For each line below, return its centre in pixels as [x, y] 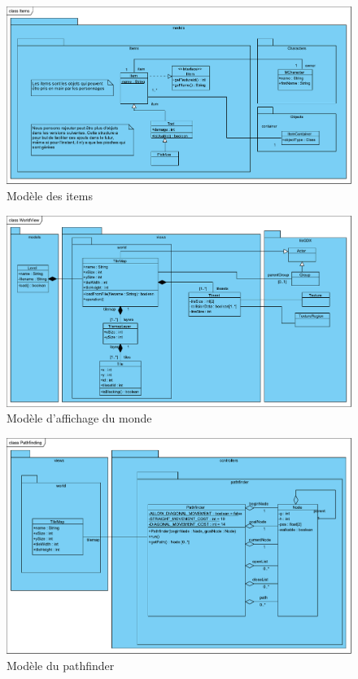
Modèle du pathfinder [61, 665]
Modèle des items [50, 196]
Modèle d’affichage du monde [79, 418]
